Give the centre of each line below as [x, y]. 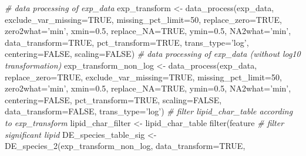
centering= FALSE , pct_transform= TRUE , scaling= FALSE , [113, 99]
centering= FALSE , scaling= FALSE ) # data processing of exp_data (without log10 [153, 54]
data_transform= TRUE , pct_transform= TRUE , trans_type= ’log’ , [127, 42]
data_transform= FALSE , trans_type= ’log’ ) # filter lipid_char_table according [149, 111]
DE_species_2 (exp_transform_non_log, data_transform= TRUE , [125, 146]
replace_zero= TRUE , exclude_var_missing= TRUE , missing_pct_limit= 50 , [143, 77]
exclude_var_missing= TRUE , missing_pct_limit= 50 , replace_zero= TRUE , [143, 19]
